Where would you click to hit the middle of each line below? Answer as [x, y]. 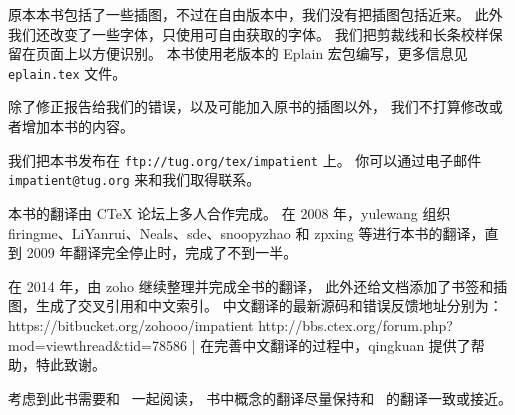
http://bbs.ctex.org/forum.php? [355, 324]
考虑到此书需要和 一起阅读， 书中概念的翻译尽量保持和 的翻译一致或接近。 [260, 397]
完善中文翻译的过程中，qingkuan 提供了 [342, 344]
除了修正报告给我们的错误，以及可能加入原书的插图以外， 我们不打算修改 [248, 106]
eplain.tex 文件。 [67, 72]
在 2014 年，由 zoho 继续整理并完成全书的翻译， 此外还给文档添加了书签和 [251, 285]
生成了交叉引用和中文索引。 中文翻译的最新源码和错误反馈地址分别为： [269, 305]
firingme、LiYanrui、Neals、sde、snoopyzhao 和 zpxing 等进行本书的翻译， [246, 232]
